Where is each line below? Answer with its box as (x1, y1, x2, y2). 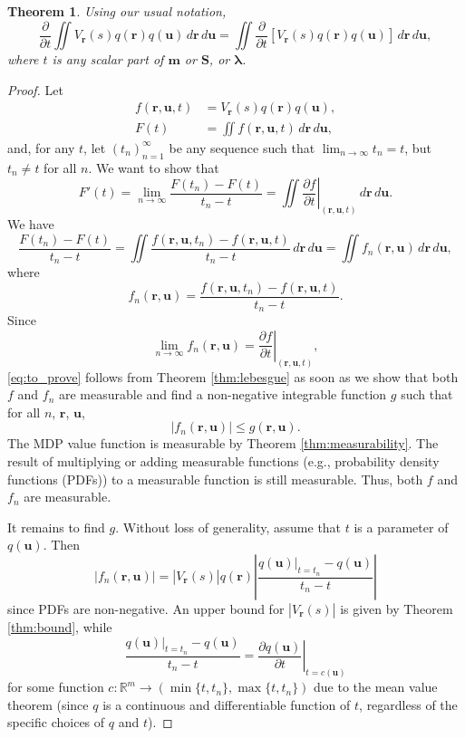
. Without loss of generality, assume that (115, 517, 342, 536)
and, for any (7, 138, 75, 157)
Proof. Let (7, 80, 63, 99)
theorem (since (7, 695, 89, 714)
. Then (43, 535, 81, 554)
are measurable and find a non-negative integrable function (58, 385, 387, 404)
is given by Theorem (340, 599, 453, 618)
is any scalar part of (52, 50, 164, 69)
